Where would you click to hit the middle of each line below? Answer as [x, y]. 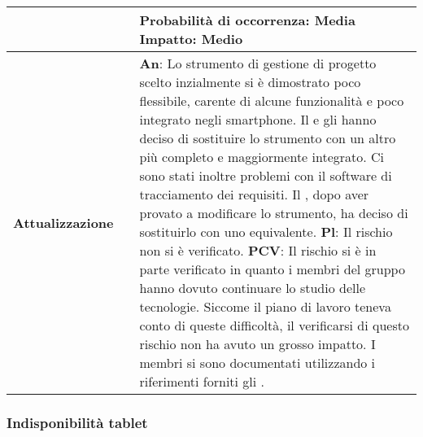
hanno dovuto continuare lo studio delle [253, 288]
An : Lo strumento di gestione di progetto [258, 63]
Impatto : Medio [191, 39]
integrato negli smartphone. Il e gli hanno [258, 119]
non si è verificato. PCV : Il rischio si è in [258, 250]
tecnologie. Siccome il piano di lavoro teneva [265, 306]
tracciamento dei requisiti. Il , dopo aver [254, 194]
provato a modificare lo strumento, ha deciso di [274, 213]
